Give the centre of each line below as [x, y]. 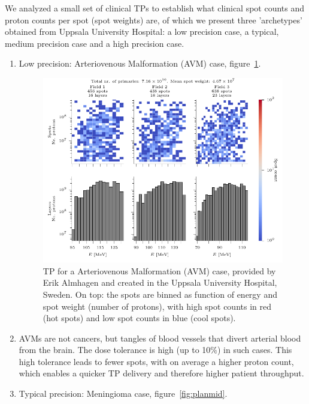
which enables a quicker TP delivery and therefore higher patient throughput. [161, 373]
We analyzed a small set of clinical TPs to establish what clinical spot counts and [155, 8]
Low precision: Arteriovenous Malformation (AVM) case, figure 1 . [140, 63]
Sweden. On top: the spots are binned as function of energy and [160, 294]
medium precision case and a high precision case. [95, 43]
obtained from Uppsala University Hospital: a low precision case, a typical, [142, 32]
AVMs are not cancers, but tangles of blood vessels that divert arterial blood [160, 338]
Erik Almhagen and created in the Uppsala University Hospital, [160, 282]
